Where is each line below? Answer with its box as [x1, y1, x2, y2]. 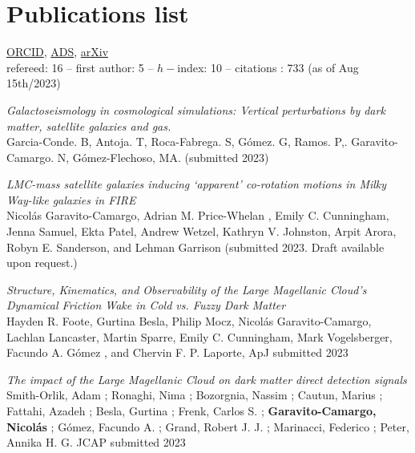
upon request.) [6, 254, 78, 271]
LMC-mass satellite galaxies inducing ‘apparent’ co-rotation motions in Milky [6, 176, 387, 192]
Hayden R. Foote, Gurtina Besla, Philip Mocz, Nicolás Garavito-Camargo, [6, 313, 372, 330]
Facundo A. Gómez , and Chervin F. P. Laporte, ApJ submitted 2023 [6, 344, 349, 361]
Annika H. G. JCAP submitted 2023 [6, 434, 186, 451]
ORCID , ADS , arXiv [6, 43, 109, 60]
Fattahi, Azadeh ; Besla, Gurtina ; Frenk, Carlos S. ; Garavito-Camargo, [6, 402, 377, 419]
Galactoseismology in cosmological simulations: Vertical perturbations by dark [6, 101, 385, 118]
